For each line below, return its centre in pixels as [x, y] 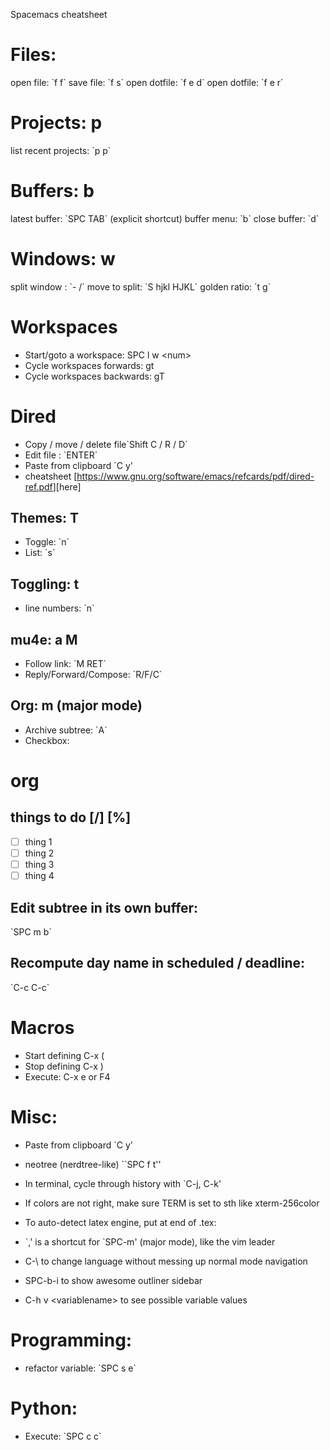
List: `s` [40, 553]
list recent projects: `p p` [61, 150]
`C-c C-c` [30, 987]
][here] [67, 486]
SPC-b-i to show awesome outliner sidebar [113, 1280]
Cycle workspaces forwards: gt [89, 365]
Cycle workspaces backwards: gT [94, 376]
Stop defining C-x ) [64, 1066]
